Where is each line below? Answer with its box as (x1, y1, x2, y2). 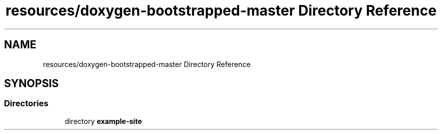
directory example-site (65, 116, 142, 125)
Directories (4, 98, 48, 109)
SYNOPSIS (4, 77, 59, 90)
